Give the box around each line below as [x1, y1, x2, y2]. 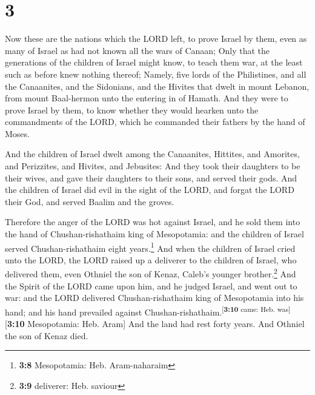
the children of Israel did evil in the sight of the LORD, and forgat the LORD [5, 183, 294, 196]
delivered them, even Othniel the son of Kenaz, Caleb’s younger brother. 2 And [5, 266, 296, 280]
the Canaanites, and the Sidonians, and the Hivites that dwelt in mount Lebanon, [5, 79, 310, 92]
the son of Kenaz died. [5, 329, 88, 342]
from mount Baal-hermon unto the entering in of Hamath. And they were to [5, 92, 288, 104]
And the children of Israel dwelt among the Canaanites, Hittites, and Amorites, [5, 147, 300, 160]
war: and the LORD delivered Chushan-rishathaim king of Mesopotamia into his [5, 291, 304, 304]
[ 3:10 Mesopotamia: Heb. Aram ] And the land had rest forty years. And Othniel [5, 317, 305, 330]
